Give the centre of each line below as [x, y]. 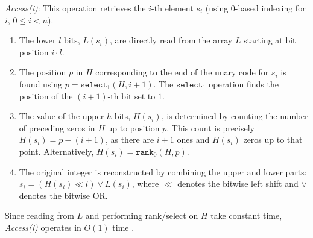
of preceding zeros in [57, 127]
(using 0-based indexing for [255, 8]
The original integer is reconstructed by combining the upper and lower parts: [163, 171]
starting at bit [270, 40]
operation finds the [244, 83]
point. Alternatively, [56, 151]
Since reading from [40, 215]
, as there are [130, 139]
